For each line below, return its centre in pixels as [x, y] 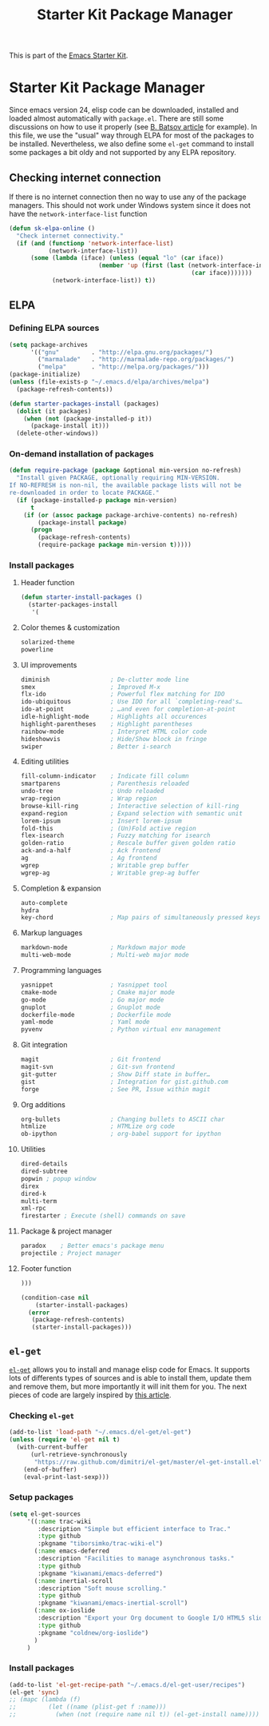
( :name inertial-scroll [73, 1581]
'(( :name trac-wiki [59, 1521]
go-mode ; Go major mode [92, 1000]
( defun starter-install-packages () [81, 597]
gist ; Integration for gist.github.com [125, 1082]
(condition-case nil [55, 1297]
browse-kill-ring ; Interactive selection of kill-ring [130, 806]
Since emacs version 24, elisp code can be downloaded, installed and [124, 110]
